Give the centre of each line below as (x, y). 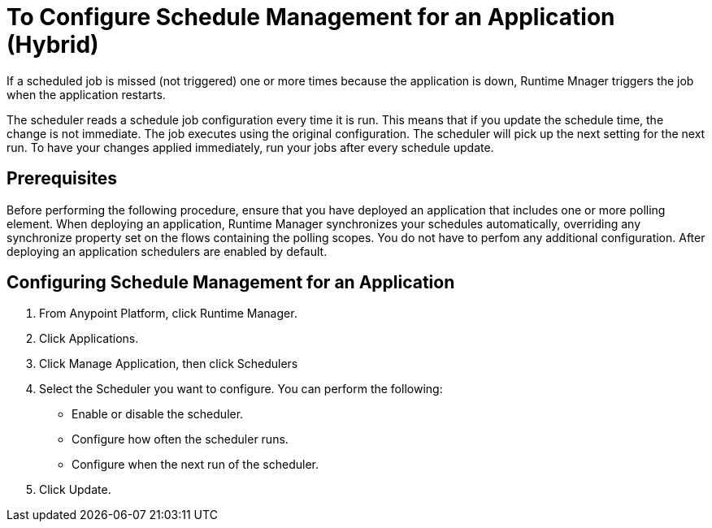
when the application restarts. (86, 94)
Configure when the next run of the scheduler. (195, 465)
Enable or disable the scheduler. (158, 414)
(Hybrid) (53, 45)
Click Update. (75, 490)
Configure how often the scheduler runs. (180, 439)
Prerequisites (62, 179)
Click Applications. (89, 339)
